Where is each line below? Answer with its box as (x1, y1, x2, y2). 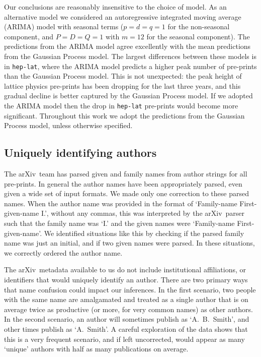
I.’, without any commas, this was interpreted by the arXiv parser (41, 208, 245, 218)
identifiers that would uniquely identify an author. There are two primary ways (4, 274, 248, 284)
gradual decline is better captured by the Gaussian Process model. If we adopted (4, 90, 253, 101)
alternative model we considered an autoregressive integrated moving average (4, 11, 241, 22)
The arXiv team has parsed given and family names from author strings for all (4, 168, 247, 179)
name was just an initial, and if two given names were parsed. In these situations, (4, 237, 255, 248)
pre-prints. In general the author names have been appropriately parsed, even (4, 178, 242, 189)
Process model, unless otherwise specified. (4, 120, 133, 131)
